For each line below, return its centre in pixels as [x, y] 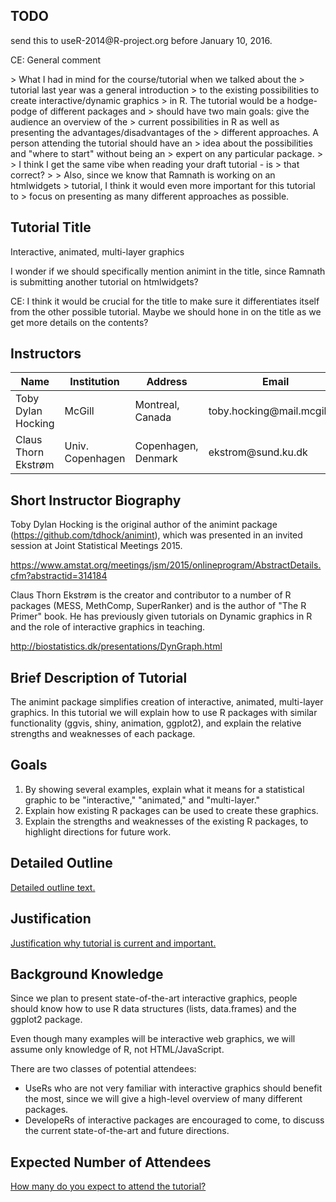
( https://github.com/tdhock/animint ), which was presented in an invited [156, 535]
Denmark [156, 459]
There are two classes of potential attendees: [103, 1069]
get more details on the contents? [79, 322]
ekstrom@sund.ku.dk [258, 452]
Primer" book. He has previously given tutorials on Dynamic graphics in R [161, 616]
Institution [94, 382]
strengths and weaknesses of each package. [103, 734]
